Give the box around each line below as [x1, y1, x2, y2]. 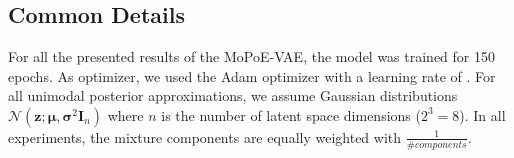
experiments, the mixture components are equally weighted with [8, 126, 402, 147]
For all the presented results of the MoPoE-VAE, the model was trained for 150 [8, 46, 496, 67]
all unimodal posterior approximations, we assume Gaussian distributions [8, 85, 458, 106]
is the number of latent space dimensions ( [161, 104, 421, 125]
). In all [459, 104, 506, 125]
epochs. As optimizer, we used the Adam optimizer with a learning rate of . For [8, 65, 496, 86]
